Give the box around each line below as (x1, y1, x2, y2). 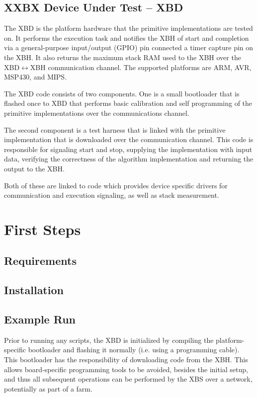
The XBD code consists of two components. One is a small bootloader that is (4, 88, 240, 98)
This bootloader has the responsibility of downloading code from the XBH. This (4, 354, 248, 365)
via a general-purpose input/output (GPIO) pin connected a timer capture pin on (4, 42, 254, 53)
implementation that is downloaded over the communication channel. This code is (4, 134, 254, 145)
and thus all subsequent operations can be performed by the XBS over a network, (4, 374, 253, 384)
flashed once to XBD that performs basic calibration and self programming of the (4, 98, 253, 108)
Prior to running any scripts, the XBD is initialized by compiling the (4, 334, 214, 345)
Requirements (4, 253, 77, 268)
